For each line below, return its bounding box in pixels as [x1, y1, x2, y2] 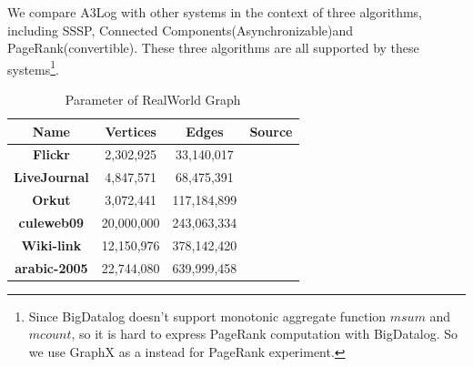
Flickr [32, 145, 70, 164]
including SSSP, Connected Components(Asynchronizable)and [7, 20, 354, 39]
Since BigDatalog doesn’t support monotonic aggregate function [28, 306, 387, 325]
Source [249, 121, 293, 140]
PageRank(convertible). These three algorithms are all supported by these [7, 38, 419, 57]
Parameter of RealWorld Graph [65, 90, 241, 109]
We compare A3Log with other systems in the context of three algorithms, [7, 3, 423, 21]
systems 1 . [7, 56, 60, 78]
